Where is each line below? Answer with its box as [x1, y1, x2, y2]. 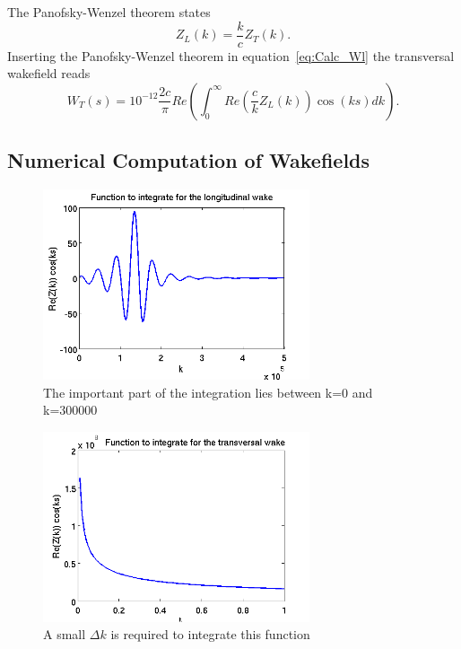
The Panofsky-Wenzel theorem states [7, 3, 211, 21]
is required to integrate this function [110, 625, 310, 644]
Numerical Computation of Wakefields [7, 146, 370, 174]
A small [43, 625, 86, 644]
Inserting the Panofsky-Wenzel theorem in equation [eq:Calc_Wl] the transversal [7, 46, 455, 65]
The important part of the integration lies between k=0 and [43, 382, 373, 401]
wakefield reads [7, 64, 91, 83]
